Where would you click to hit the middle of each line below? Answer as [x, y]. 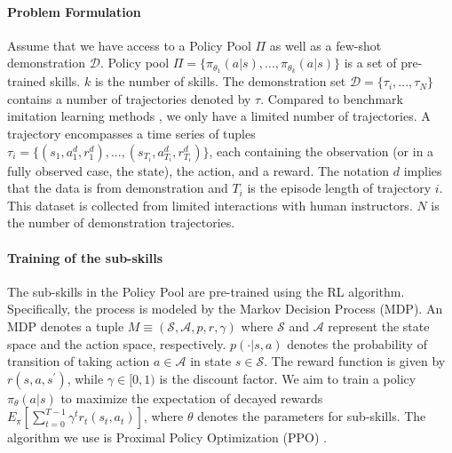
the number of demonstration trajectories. [121, 223]
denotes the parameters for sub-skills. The [312, 416]
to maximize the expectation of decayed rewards [192, 397]
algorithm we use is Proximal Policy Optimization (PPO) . [167, 437]
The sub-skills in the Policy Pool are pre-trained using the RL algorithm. [206, 291]
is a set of [370, 63]
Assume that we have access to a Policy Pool [129, 45]
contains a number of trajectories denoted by [129, 98]
